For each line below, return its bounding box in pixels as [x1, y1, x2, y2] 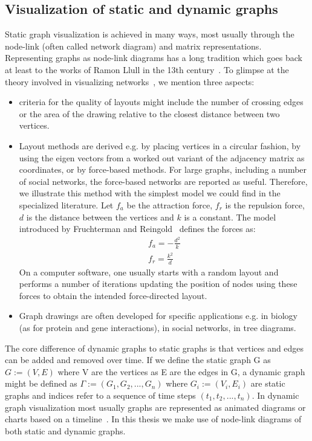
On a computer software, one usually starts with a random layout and [19, 265, 279, 278]
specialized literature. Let [19, 198, 114, 211]
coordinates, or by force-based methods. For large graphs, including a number [19, 163, 307, 176]
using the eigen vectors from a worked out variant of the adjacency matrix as [19, 151, 305, 164]
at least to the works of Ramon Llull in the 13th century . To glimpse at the [5, 63, 289, 76]
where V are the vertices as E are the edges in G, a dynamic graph [57, 365, 305, 378]
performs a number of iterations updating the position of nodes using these [19, 277, 297, 290]
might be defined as [5, 377, 77, 390]
